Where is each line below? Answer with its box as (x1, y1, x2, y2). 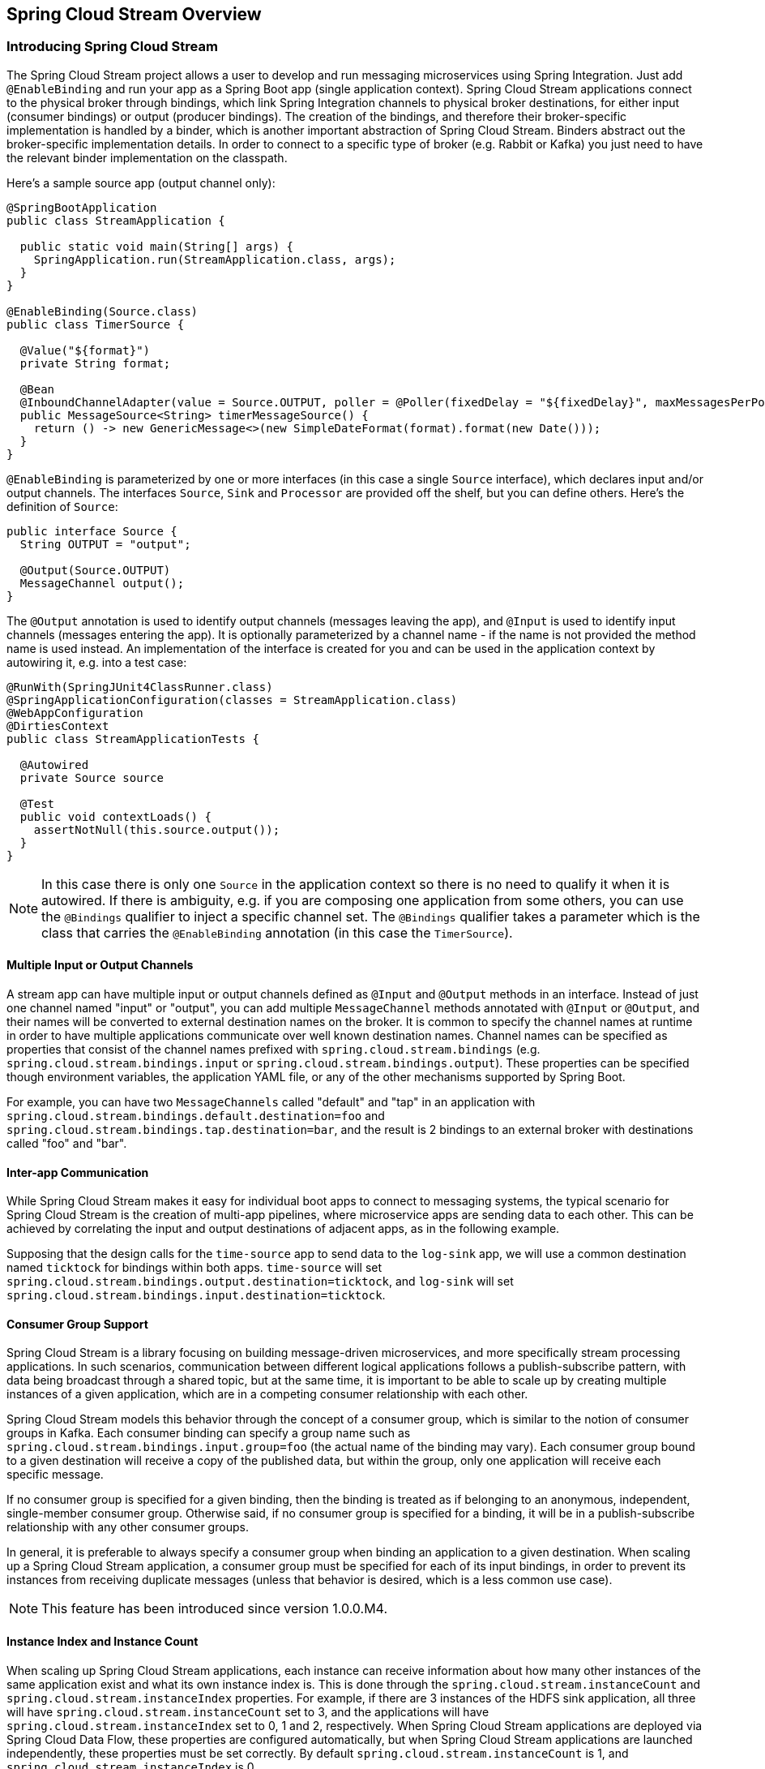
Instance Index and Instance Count (6, 1634, 199, 1649)
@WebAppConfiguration (6, 706, 143, 719)
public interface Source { (6, 524, 177, 538)
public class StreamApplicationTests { (6, 732, 259, 745)
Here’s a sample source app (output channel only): (6, 175, 276, 190)
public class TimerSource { (6, 317, 185, 331)
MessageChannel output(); (19, 576, 185, 590)
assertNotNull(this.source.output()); (33, 822, 280, 836)
